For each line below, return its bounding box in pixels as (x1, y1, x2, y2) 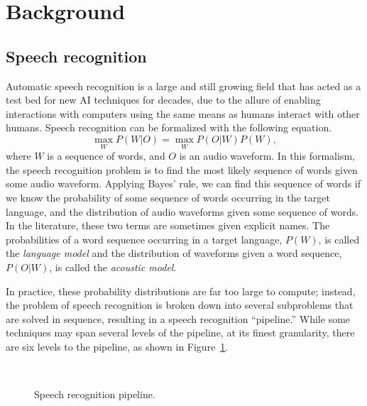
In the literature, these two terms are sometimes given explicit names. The (6, 218, 330, 233)
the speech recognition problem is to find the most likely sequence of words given (6, 162, 358, 177)
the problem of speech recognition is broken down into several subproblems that (6, 297, 354, 312)
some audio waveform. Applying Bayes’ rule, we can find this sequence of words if (6, 176, 361, 191)
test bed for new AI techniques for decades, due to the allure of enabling (6, 92, 321, 107)
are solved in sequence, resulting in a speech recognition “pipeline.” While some (6, 311, 351, 326)
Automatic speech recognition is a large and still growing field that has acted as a (6, 78, 361, 93)
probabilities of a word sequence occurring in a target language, (6, 231, 283, 246)
